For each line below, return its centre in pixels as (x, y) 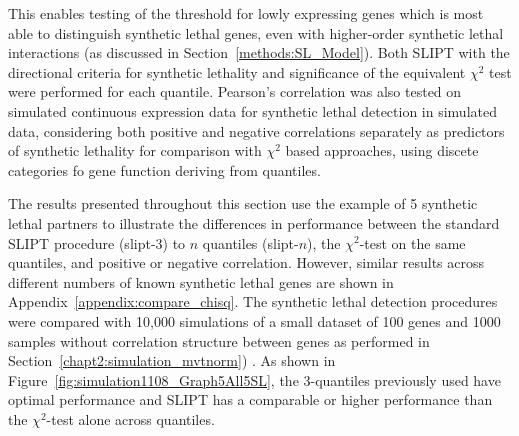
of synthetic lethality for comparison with (135, 150)
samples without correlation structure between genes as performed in (219, 340)
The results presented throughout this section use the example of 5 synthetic (243, 203)
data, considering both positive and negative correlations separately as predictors (256, 130)
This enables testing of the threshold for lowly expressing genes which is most (246, 13)
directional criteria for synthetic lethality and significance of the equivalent (237, 71)
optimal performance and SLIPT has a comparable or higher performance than (250, 399)
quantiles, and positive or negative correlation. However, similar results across (246, 262)
